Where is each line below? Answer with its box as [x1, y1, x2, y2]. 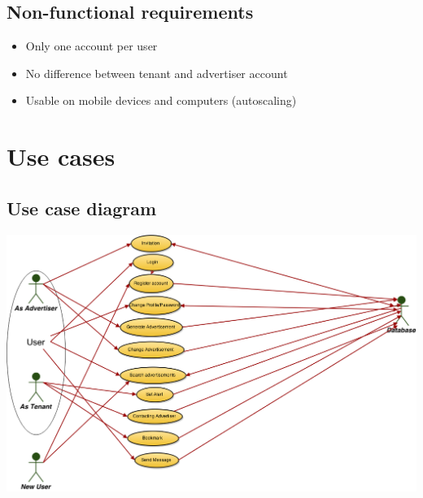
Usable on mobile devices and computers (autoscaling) [25, 92, 297, 109]
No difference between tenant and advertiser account [25, 64, 288, 81]
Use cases [7, 140, 116, 173]
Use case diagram [7, 195, 157, 220]
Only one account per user [25, 37, 158, 54]
